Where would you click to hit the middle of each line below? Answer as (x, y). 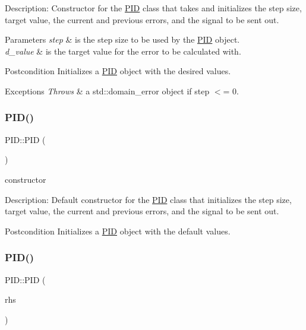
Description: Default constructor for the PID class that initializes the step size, (148, 199)
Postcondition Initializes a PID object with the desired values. (118, 71)
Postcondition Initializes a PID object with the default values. (118, 231)
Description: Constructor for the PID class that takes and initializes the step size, (153, 8)
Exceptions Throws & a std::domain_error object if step (107, 91)
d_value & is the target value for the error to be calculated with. (123, 51)
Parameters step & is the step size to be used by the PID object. (122, 39)
